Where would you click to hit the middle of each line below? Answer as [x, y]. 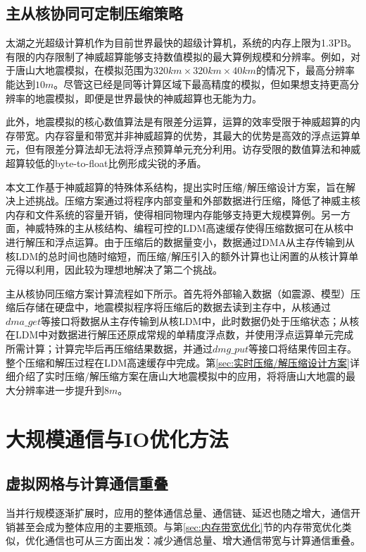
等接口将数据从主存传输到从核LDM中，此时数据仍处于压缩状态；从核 [200, 320]
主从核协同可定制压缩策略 [94, 13]
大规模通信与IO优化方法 [117, 438]
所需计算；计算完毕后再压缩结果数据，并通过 [109, 349]
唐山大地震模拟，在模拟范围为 [84, 70]
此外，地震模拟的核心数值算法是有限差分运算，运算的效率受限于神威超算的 [178, 122]
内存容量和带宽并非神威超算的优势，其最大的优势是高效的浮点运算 [197, 135]
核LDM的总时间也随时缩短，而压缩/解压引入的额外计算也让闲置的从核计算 [177, 256]
